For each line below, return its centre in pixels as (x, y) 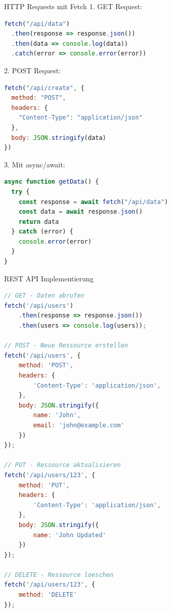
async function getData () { (52, 182)
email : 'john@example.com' (79, 425)
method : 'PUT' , (44, 485)
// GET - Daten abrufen (44, 296)
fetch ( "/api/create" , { (44, 88)
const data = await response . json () (81, 212)
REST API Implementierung (49, 278)
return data (39, 222)
